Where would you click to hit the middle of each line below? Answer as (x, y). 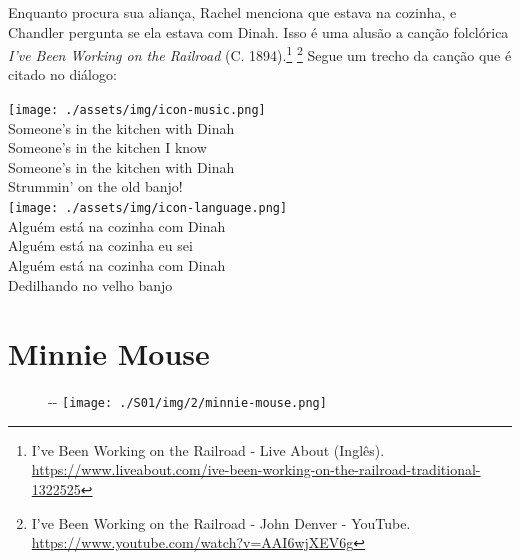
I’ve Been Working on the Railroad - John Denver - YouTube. (221, 522)
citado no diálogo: (62, 74)
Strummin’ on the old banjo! (95, 186)
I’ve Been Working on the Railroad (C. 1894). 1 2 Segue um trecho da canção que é (260, 53)
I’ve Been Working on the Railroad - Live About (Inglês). (208, 449)
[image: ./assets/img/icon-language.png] (148, 208)
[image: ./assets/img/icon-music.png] (137, 110)
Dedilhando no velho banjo (90, 284)
